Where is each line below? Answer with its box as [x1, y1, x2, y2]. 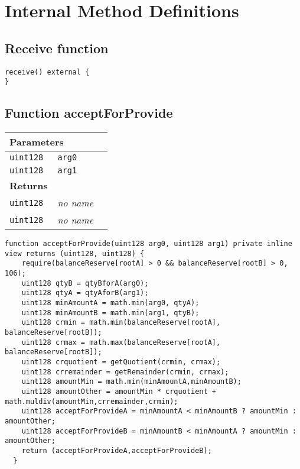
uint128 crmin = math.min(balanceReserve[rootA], [21, 318, 221, 327]
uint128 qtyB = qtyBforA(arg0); [21, 279, 149, 287]
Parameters [9, 135, 64, 149]
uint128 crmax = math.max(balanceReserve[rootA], [21, 338, 221, 347]
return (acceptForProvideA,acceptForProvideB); [21, 446, 212, 455]
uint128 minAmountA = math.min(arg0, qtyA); [21, 299, 200, 308]
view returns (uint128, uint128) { [5, 249, 145, 258]
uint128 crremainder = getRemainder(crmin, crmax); [21, 367, 229, 376]
